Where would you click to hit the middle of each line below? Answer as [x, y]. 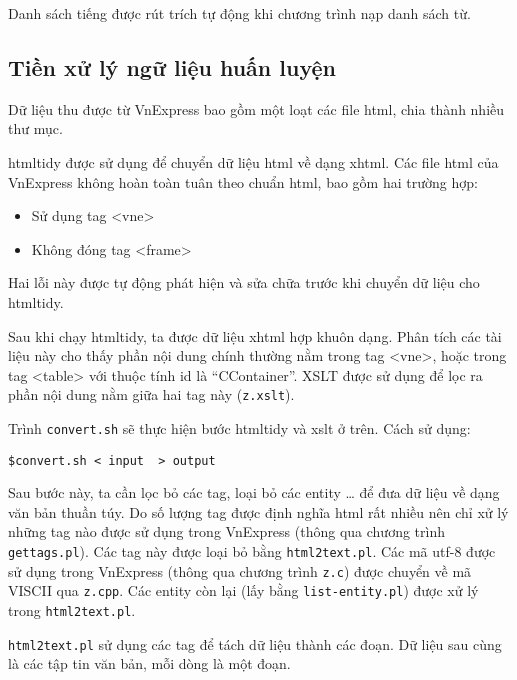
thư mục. [35, 128]
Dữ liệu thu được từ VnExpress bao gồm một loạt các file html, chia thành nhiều [256, 108]
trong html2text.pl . [72, 610]
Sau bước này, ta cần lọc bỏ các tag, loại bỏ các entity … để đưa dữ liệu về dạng [254, 492]
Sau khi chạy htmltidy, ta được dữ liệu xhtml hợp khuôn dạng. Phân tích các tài [255, 335]
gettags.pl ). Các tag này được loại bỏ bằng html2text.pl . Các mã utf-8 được [252, 551]
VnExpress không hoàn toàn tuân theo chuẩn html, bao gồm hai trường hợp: [243, 181]
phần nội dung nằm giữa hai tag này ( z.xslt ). [151, 394]
